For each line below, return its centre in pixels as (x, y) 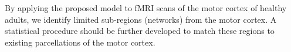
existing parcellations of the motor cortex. (80, 42)
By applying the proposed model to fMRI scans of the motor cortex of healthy (146, 8)
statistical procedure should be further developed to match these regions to (140, 31)
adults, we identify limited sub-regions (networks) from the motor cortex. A (141, 19)
